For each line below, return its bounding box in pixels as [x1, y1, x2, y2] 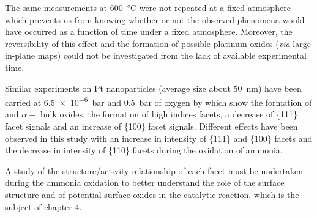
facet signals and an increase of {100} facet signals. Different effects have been [5, 120, 298, 132]
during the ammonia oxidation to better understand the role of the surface [5, 176, 285, 189]
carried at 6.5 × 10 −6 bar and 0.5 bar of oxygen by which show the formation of [5, 94, 312, 108]
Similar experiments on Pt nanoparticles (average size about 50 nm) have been [5, 81, 302, 94]
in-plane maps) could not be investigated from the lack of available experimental [5, 49, 307, 62]
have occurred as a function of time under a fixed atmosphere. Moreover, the [5, 25, 293, 38]
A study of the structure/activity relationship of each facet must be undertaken [5, 164, 303, 177]
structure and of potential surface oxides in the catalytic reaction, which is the [5, 188, 299, 200]
